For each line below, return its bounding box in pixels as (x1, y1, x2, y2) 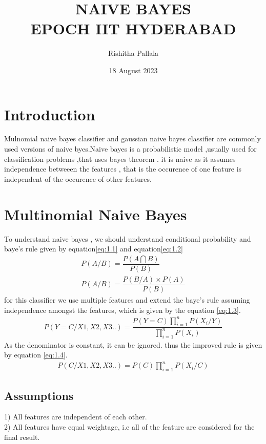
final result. (4, 431, 40, 442)
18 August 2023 (109, 65, 158, 75)
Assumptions (4, 387, 74, 403)
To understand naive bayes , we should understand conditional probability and (4, 233, 251, 244)
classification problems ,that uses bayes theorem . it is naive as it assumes (4, 153, 236, 164)
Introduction (4, 103, 95, 124)
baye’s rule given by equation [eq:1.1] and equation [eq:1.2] (4, 243, 183, 254)
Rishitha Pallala (108, 48, 159, 58)
